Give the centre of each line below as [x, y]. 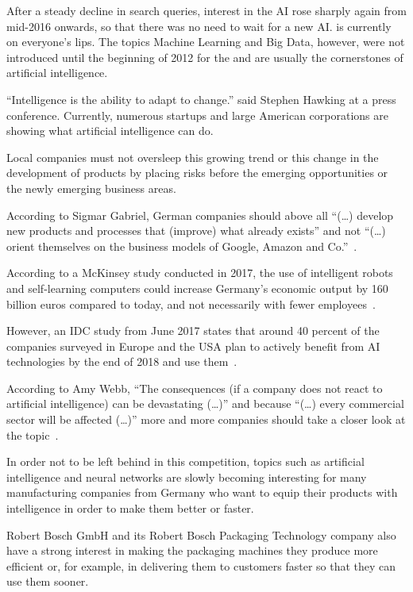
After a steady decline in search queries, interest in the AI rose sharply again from [206, 10]
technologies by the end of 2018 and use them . [122, 361]
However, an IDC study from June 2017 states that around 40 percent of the [193, 331]
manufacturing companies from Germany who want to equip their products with [202, 492]
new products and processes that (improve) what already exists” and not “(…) [196, 231]
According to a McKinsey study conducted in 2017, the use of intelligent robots [200, 273]
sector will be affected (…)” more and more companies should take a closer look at [206, 419]
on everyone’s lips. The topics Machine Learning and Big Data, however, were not [206, 42]
